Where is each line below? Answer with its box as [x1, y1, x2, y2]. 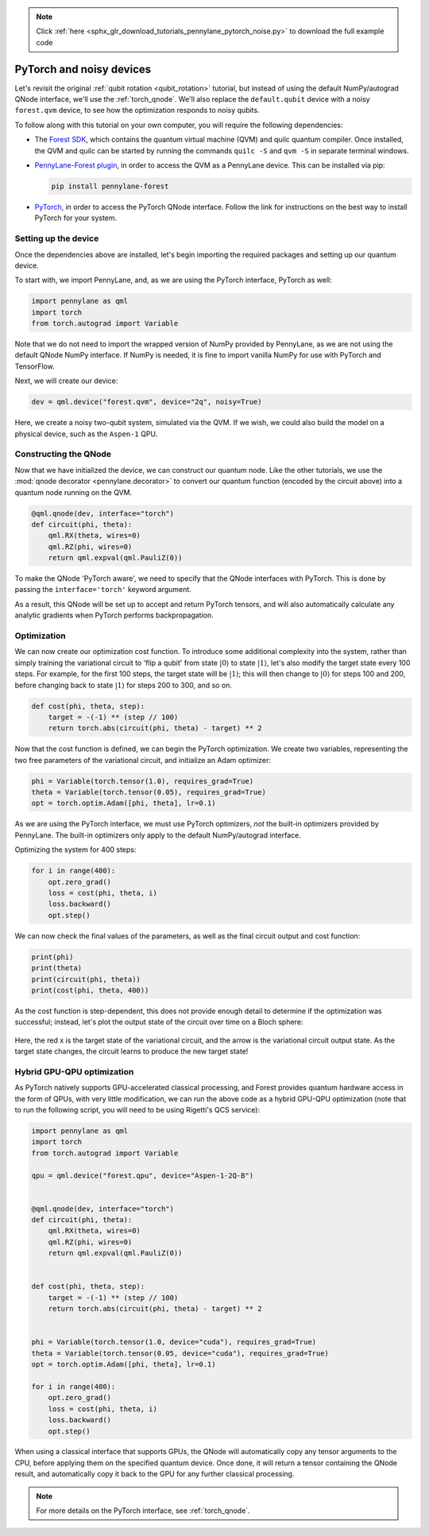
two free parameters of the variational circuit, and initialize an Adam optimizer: [14, 755, 272, 764]
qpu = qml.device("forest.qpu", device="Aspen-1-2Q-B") [31, 1170, 254, 1180]
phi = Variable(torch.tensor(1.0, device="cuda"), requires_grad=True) [31, 1337, 317, 1347]
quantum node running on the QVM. [14, 487, 133, 497]
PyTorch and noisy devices [14, 62, 152, 75]
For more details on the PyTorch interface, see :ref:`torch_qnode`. [36, 1506, 250, 1515]
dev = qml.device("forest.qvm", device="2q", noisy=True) [31, 397, 262, 407]
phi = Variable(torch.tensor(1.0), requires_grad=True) [31, 776, 254, 786]
